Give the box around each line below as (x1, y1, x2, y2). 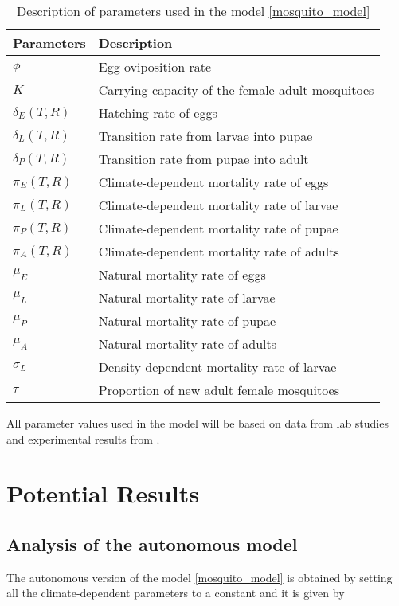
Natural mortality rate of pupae (98, 311, 276, 330)
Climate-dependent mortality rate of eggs (98, 173, 329, 191)
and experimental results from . (6, 430, 160, 447)
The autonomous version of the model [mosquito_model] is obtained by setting (6, 569, 393, 585)
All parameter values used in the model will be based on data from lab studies (6, 415, 389, 431)
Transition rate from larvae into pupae (98, 127, 313, 145)
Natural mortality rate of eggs (98, 265, 266, 283)
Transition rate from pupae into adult (98, 150, 309, 168)
